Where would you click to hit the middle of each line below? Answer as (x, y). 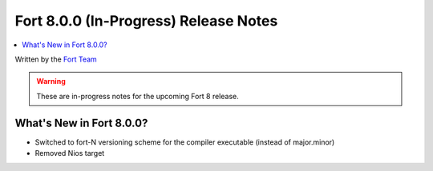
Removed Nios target (70, 153)
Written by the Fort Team (56, 59)
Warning (51, 82)
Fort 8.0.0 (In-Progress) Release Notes (146, 21)
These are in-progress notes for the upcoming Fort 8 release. (138, 96)
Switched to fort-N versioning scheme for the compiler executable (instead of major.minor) (185, 142)
